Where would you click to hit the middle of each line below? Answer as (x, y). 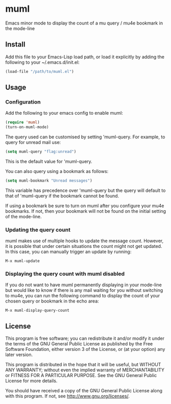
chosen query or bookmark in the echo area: (52, 301)
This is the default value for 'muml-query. (49, 161)
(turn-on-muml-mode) (27, 127)
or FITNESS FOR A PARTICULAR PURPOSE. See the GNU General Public (81, 375)
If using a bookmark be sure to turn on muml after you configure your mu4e (85, 206)
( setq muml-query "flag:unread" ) (41, 152)
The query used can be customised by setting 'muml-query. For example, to (85, 137)
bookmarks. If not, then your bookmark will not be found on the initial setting (86, 211)
